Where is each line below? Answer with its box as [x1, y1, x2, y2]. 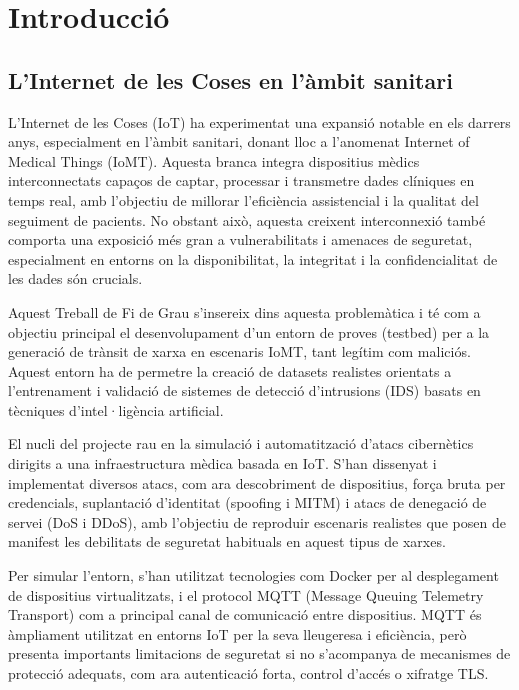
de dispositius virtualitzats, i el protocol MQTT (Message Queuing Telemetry [8, 584, 484, 605]
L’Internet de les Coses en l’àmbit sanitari [8, 64, 453, 95]
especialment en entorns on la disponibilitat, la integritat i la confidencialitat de [8, 248, 498, 269]
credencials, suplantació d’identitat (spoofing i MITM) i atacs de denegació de [8, 492, 487, 513]
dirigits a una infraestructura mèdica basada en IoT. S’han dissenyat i [8, 453, 437, 474]
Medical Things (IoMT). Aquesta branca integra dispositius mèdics [8, 150, 420, 171]
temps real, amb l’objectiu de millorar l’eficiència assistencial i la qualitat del [8, 189, 479, 210]
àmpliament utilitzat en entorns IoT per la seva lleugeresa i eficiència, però [8, 623, 467, 644]
